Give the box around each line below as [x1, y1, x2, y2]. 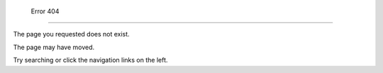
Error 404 [30, 7, 60, 15]
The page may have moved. [13, 43, 95, 51]
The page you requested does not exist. [13, 30, 131, 39]
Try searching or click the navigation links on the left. [13, 56, 168, 65]
